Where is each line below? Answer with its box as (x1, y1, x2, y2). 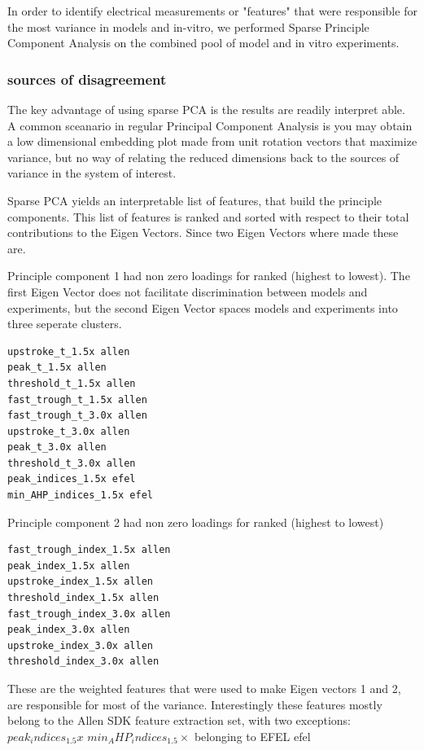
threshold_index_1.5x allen (7, 592, 160, 604)
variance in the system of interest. (7, 164, 177, 182)
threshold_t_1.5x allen (7, 377, 136, 389)
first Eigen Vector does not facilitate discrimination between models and (7, 283, 368, 300)
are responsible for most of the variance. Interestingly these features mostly (7, 695, 382, 713)
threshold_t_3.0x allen (7, 457, 136, 469)
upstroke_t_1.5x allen (7, 345, 130, 357)
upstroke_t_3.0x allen (7, 425, 130, 437)
